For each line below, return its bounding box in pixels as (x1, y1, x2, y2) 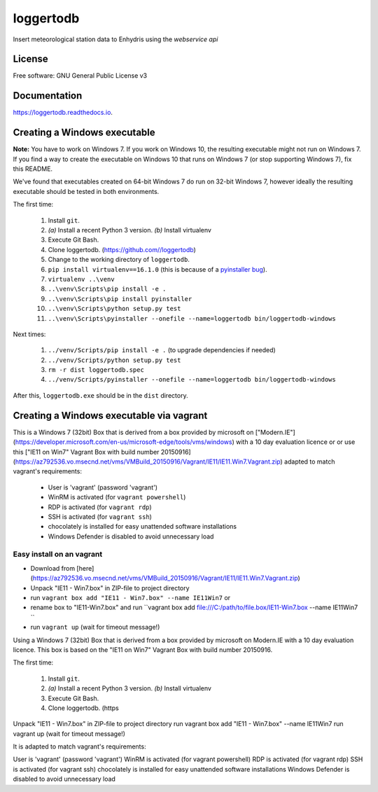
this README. (13, 165, 52, 173)
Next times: (13, 330, 46, 338)
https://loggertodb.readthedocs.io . (13, 109, 113, 117)
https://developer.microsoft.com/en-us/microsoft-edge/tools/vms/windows (15, 438, 232, 446)
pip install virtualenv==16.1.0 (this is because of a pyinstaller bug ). (48, 265, 267, 273)
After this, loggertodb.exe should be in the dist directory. (13, 391, 188, 399)
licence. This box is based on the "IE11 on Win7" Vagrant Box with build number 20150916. (13, 645, 273, 654)
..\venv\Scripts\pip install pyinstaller (48, 295, 192, 303)
